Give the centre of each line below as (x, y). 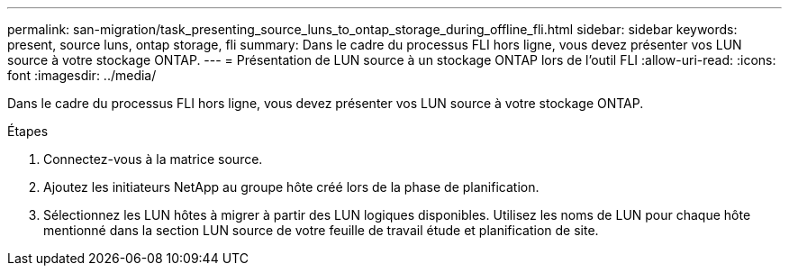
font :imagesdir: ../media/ (82, 75)
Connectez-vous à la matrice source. (153, 159)
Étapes (28, 131)
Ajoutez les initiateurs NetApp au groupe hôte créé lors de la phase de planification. (291, 187)
